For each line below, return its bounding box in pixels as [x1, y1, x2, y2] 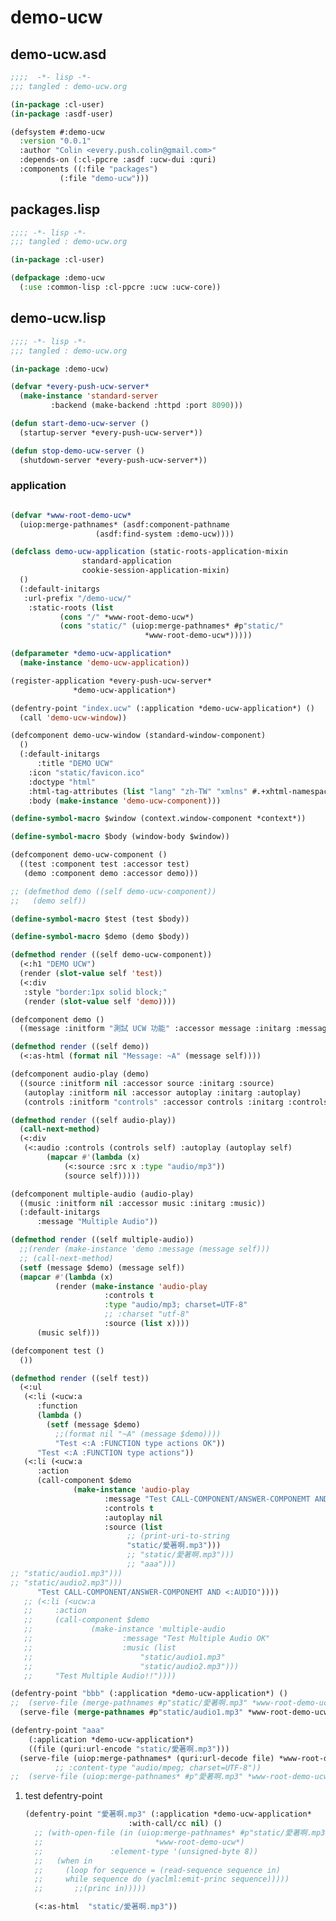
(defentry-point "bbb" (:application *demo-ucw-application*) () [10, 1689, 288, 1699]
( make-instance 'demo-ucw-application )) [19, 658, 190, 668]
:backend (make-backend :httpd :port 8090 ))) [50, 401, 244, 411]
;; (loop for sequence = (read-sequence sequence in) [34, 1865, 281, 1875]
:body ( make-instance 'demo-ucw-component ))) [28, 796, 222, 806]
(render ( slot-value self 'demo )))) [23, 996, 177, 1006]
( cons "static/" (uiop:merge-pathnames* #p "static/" [59, 621, 284, 631]
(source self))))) [63, 1171, 141, 1181]
